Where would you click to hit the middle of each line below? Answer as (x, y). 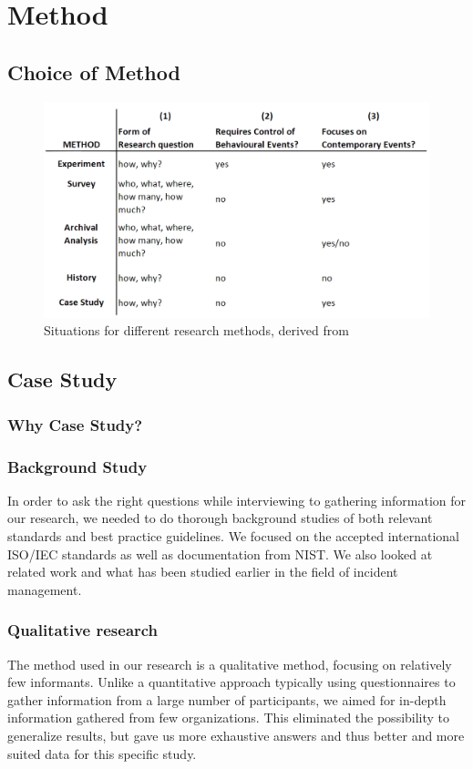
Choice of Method (94, 72)
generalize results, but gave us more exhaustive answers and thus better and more (236, 736)
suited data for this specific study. (102, 753)
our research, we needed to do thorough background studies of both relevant (220, 518)
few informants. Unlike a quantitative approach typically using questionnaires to (231, 682)
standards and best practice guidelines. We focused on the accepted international (233, 536)
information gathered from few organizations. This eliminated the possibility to (229, 718)
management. (45, 589)
